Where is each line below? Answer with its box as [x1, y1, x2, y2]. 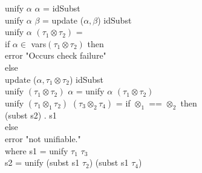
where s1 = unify [5, 144, 68, 157]
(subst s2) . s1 [5, 108, 57, 121]
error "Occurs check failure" [5, 49, 106, 62]
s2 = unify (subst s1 [5, 156, 80, 169]
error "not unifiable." [5, 132, 81, 145]
